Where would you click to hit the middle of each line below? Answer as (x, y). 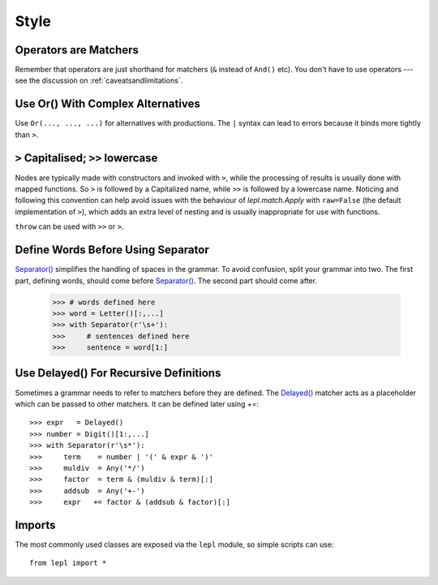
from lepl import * (68, 563)
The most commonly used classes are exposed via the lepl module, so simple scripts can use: (174, 544)
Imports (35, 525)
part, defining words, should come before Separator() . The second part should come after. (166, 281)
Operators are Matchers (77, 50)
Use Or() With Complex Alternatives (107, 104)
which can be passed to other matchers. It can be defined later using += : (137, 404)
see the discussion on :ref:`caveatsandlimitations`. (99, 80)
